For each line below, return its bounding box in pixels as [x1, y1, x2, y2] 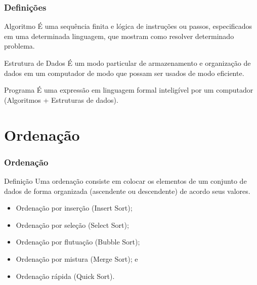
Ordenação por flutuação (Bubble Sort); [16, 236, 140, 247]
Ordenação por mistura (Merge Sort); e [16, 253, 138, 264]
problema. [4, 40, 35, 51]
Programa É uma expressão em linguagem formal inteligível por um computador [4, 85, 253, 95]
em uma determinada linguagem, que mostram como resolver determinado [4, 30, 234, 41]
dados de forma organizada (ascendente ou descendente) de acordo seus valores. [4, 185, 250, 196]
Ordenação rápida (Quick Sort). [16, 270, 115, 281]
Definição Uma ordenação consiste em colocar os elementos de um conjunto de [4, 175, 247, 186]
